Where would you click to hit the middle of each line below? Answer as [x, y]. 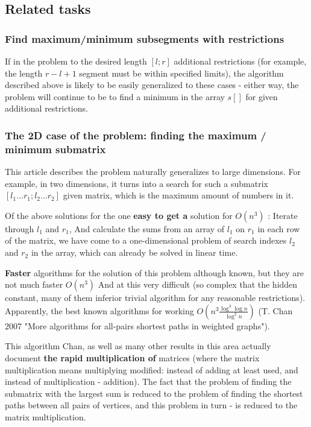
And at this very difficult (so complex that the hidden [198, 284]
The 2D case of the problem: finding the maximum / [136, 135]
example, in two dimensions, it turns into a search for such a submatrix [137, 183]
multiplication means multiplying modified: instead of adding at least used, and [152, 369]
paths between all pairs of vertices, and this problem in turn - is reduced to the [151, 405]
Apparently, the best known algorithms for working [99, 310]
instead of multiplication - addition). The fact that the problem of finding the [148, 381]
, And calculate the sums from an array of [147, 228]
